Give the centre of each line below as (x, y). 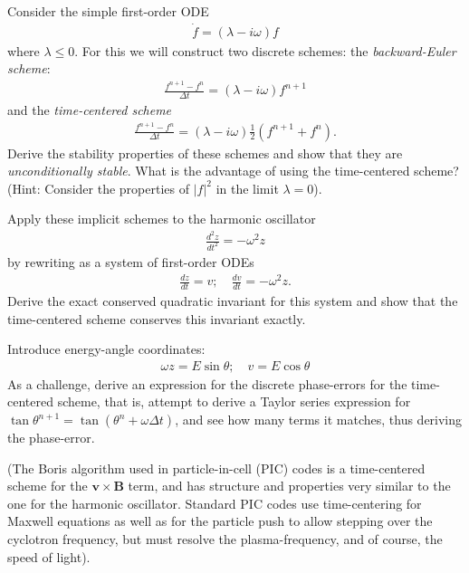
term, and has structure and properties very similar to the (289, 486)
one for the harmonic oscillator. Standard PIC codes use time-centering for (215, 503)
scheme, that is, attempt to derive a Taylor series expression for (234, 401)
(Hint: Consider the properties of (98, 188)
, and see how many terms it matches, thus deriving (319, 419)
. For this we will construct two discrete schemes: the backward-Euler (265, 50)
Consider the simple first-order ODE (108, 11)
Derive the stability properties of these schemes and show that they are (205, 153)
